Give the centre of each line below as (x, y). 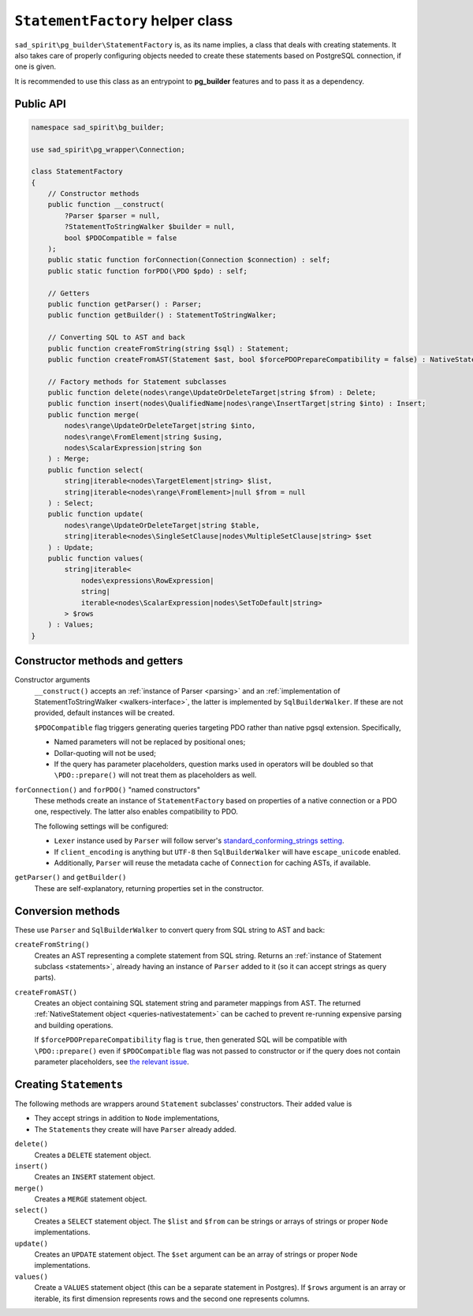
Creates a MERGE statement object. (91, 1199)
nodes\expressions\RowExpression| (147, 580)
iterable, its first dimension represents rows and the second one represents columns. (172, 1299)
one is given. (35, 66)
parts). (45, 978)
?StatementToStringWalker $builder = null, (150, 227)
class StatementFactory (77, 171)
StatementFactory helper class (124, 21)
